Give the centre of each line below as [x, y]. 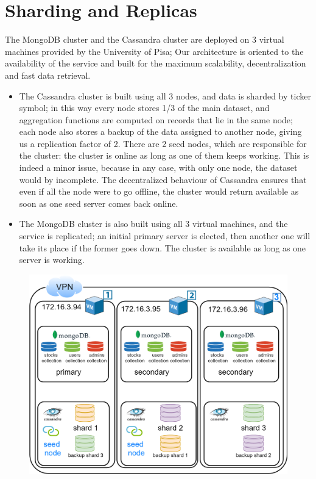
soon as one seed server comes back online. [99, 203]
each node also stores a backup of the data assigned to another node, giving [160, 131]
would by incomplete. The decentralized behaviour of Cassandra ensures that [163, 179]
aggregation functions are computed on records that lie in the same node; [156, 119]
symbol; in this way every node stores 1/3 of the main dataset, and [144, 108]
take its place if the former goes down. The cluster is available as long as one [163, 247]
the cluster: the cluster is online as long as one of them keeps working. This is [164, 155]
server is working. [52, 260]
